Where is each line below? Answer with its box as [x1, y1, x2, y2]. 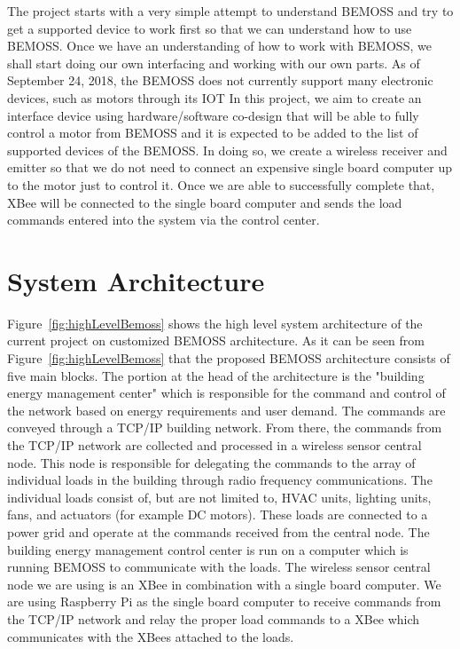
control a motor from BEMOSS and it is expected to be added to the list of [7, 123, 418, 142]
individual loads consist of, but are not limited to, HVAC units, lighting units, [7, 487, 432, 506]
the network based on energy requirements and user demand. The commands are [7, 400, 446, 419]
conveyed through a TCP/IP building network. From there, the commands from [7, 418, 442, 437]
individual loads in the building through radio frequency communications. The [7, 471, 433, 489]
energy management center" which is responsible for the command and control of [7, 384, 446, 402]
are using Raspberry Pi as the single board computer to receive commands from [7, 592, 441, 611]
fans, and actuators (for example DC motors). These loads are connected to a [7, 505, 428, 524]
